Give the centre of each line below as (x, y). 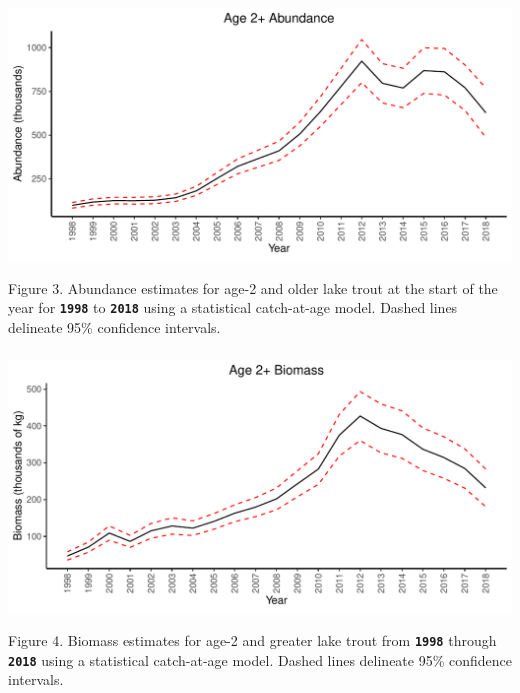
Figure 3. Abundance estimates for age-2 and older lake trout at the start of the (253, 287)
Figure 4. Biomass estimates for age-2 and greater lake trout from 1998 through (252, 639)
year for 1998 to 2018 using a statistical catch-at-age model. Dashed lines (233, 307)
